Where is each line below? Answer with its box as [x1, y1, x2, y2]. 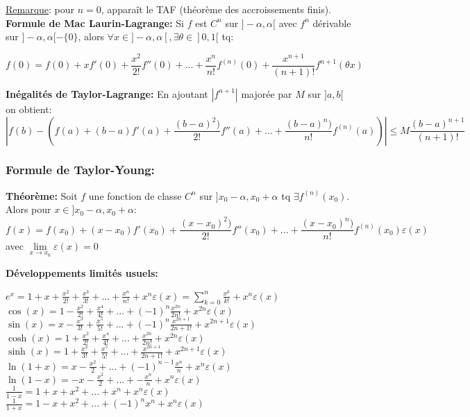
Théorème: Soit [6, 188, 78, 203]
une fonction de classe [88, 188, 182, 203]
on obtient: [6, 101, 52, 116]
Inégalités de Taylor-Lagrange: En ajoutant [6, 86, 208, 101]
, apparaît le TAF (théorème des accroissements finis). [101, 2, 332, 16]
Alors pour [6, 202, 51, 216]
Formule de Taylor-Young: [6, 161, 155, 178]
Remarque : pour [6, 2, 75, 16]
